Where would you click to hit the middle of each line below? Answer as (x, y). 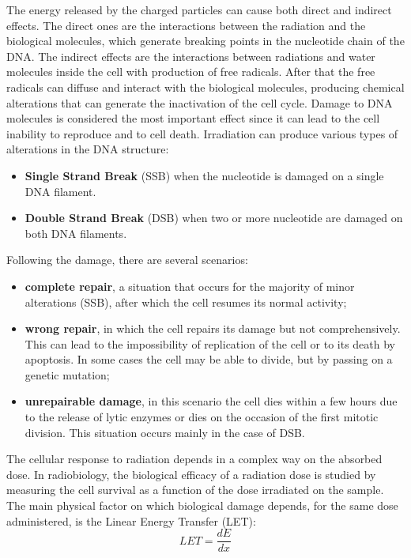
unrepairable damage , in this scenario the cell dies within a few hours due (211, 401)
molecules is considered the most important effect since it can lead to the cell (193, 118)
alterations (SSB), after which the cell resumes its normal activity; (186, 302)
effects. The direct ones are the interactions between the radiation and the (186, 25)
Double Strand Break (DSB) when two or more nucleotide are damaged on (214, 218)
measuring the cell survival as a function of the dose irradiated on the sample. (195, 490)
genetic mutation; (67, 374)
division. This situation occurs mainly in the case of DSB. (165, 432)
